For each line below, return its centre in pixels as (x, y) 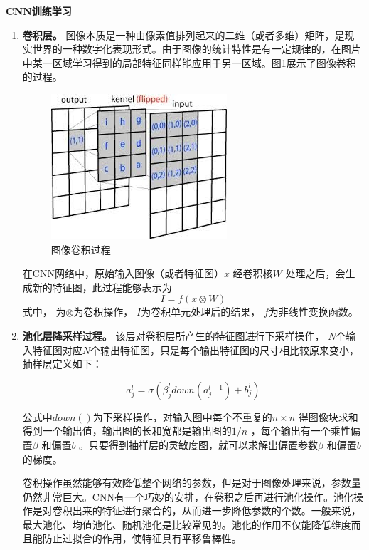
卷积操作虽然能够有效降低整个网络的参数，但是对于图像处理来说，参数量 (192, 483)
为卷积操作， (103, 312)
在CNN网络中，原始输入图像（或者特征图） (123, 273)
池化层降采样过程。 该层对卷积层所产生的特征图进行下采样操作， (173, 335)
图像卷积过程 (81, 249)
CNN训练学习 (39, 11)
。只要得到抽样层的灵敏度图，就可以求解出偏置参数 (199, 444)
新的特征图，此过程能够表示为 (102, 287)
